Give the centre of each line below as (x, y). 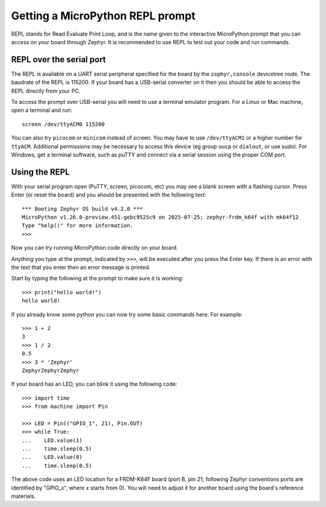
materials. (24, 496)
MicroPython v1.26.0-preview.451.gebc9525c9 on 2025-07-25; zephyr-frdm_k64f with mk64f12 (160, 217)
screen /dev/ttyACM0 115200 (63, 124)
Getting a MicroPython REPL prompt (103, 16)
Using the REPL (40, 172)
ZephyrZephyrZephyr (51, 370)
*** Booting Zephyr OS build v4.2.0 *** (82, 209)
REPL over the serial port (59, 60)
